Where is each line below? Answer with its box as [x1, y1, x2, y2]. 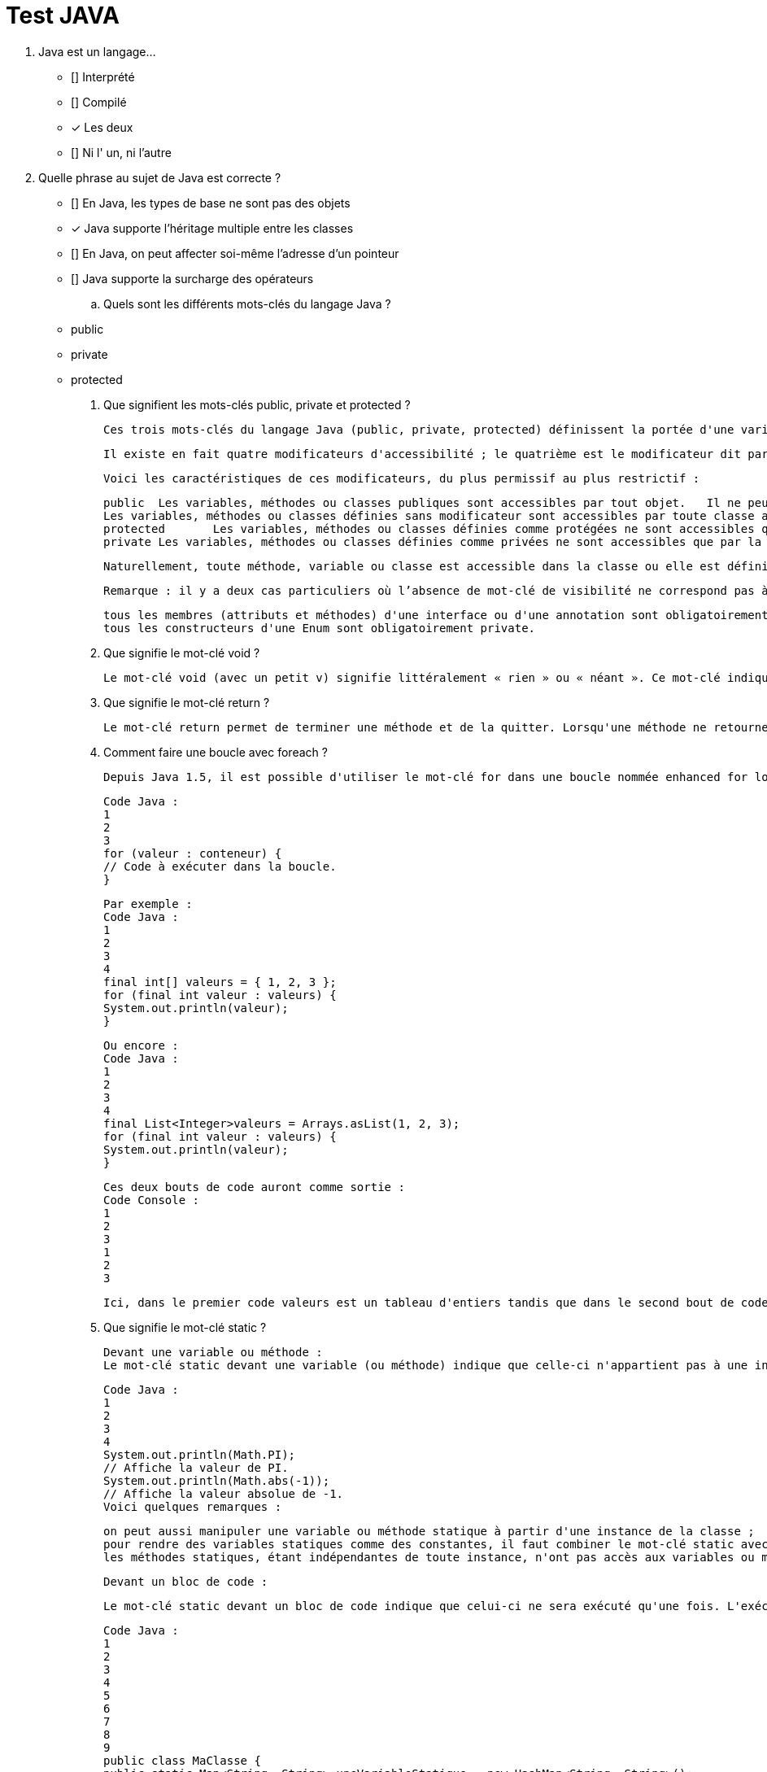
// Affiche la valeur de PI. [103, 1460, 289, 1474]
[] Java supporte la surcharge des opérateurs [71, 271, 314, 286]
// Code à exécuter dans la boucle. [103, 859, 337, 873]
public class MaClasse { [103, 1753, 261, 1767]
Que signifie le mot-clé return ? [103, 695, 270, 709]
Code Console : [103, 1193, 200, 1207]
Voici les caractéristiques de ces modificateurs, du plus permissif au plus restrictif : [103, 471, 700, 485]
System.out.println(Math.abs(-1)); [103, 1473, 330, 1487]
